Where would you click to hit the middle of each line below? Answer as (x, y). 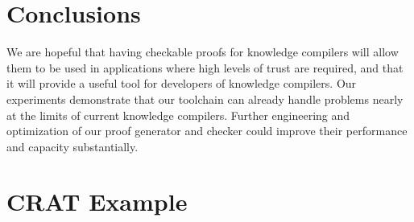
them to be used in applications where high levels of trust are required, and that (205, 67)
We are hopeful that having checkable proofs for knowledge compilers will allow (203, 52)
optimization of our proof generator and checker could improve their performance (207, 131)
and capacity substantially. (72, 146)
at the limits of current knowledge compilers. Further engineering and (178, 115)
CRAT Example (97, 201)
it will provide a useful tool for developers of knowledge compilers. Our (182, 83)
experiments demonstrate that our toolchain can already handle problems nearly (205, 99)
